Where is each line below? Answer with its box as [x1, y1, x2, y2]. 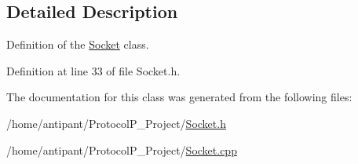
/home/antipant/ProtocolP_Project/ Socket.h [6, 115, 226, 131]
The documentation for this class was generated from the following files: [6, 89, 353, 105]
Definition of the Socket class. [6, 36, 149, 53]
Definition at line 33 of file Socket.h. [6, 62, 181, 78]
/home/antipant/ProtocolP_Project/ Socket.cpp [6, 141, 237, 158]
